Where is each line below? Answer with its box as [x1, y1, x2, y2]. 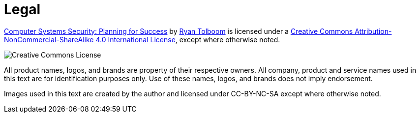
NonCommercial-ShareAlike [4, 35, 94, 44]
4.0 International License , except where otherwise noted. [95, 35, 280, 44]
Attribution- [355, 27, 392, 35]
